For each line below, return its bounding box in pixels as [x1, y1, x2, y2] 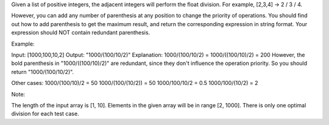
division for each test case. [11, 110, 79, 118]
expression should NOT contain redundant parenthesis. [11, 29, 150, 36]
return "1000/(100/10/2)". [11, 68, 74, 75]
